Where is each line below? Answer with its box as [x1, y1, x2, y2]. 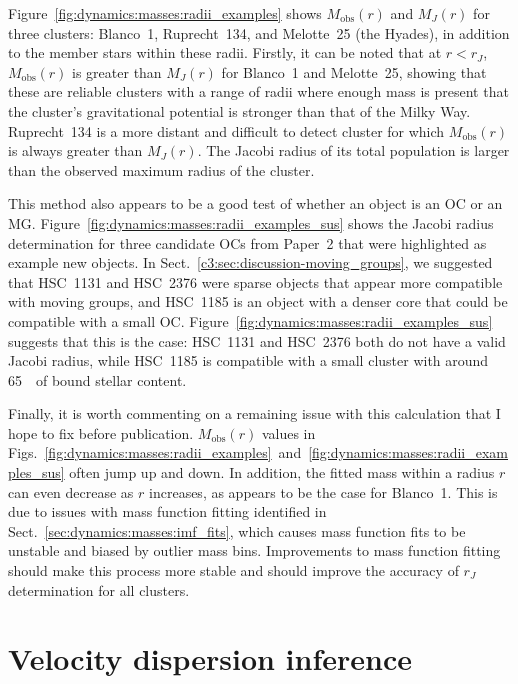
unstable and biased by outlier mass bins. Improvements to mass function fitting [8, 540, 501, 561]
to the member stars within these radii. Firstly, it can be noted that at [8, 42, 442, 63]
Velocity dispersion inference [8, 638, 413, 679]
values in [261, 422, 316, 443]
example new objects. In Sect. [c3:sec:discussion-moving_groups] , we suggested [8, 252, 493, 273]
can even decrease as [8, 481, 134, 502]
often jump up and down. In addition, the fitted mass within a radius [69, 462, 495, 483]
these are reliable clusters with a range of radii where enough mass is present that [8, 81, 509, 102]
